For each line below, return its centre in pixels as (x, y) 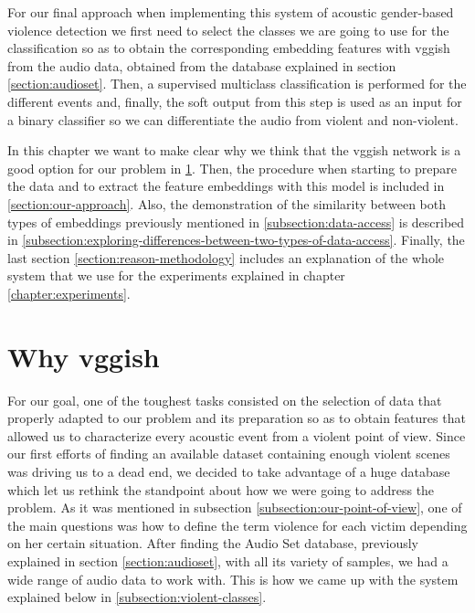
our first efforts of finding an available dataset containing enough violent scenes (229, 454)
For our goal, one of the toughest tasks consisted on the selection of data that (225, 400)
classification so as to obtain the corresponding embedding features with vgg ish (229, 48)
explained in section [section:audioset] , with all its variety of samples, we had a (228, 560)
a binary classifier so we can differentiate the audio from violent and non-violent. (233, 119)
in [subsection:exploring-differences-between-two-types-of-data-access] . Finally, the (236, 240)
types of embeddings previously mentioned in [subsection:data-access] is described (236, 222)
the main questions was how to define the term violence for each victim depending (237, 525)
